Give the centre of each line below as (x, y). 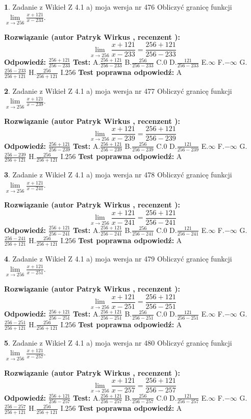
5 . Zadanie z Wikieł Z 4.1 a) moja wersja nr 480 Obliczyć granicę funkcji (118, 342)
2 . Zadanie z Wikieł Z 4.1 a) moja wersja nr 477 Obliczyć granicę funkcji (118, 90)
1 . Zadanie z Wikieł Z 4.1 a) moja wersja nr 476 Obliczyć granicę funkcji (118, 7)
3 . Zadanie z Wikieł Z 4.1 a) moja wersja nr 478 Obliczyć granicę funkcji (118, 175)
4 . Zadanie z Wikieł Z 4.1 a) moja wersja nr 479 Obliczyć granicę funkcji (118, 259)
